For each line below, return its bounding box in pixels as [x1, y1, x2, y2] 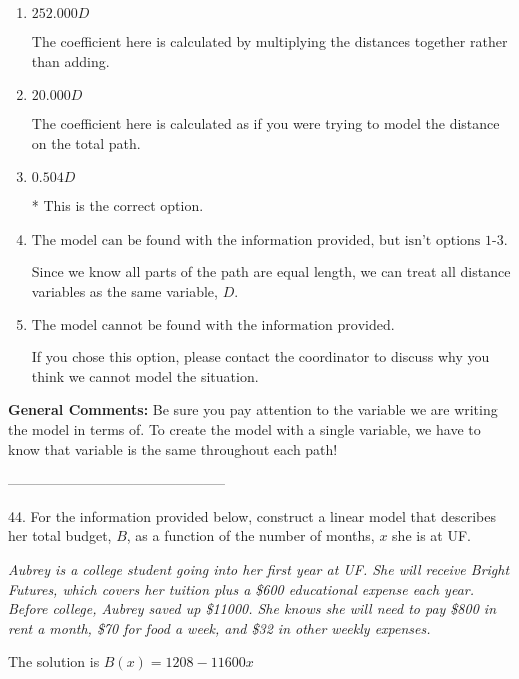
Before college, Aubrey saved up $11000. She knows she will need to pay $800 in [8, 598, 497, 619]
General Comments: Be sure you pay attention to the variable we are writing [8, 399, 498, 420]
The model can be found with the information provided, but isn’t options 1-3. [31, 233, 508, 248]
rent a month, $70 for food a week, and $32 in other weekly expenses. [8, 617, 431, 638]
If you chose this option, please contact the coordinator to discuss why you [31, 346, 490, 367]
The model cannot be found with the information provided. [31, 319, 395, 334]
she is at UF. [392, 525, 471, 546]
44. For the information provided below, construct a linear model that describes [8, 505, 496, 526]
